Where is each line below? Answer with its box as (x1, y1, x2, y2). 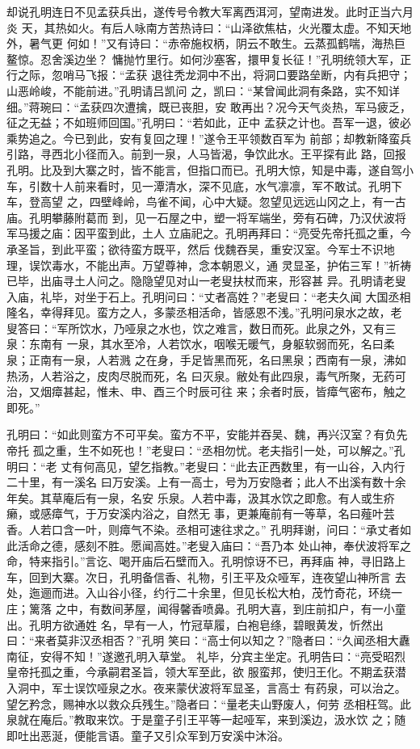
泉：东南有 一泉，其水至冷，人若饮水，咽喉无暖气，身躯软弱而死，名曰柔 (6, 335, 395, 352)
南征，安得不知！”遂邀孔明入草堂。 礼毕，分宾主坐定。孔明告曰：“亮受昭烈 (6, 647, 405, 664)
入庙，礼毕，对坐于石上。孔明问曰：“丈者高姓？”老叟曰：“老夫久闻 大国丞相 (6, 288, 411, 305)
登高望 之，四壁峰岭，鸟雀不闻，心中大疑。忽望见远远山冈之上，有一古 (28, 193, 406, 210)
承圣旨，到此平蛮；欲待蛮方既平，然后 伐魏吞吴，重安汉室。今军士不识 (6, 240, 384, 257)
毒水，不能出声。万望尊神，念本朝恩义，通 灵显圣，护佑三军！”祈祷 (51, 256, 412, 273)
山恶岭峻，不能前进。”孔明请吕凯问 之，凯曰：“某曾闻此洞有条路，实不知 (6, 82, 388, 99)
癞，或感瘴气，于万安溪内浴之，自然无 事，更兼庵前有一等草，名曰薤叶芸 (6, 505, 395, 522)
